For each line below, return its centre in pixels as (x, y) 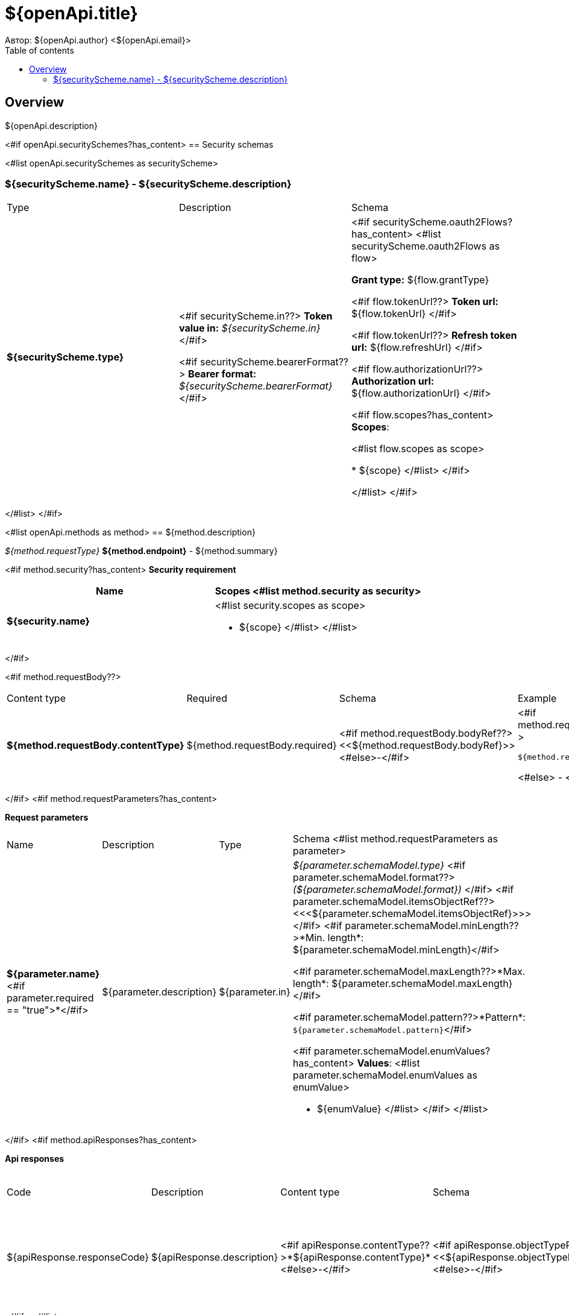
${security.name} (49, 621)
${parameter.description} (159, 992)
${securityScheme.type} (65, 357)
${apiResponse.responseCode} (78, 1257)
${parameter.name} (53, 974)
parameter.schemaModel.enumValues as (385, 1075)
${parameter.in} (255, 992)
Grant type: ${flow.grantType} (420, 280)
